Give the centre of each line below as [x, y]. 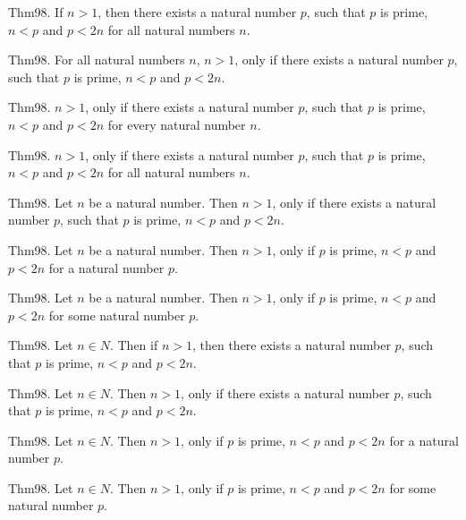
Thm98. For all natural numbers [97, 60]
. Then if [134, 345]
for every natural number [177, 124]
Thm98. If [36, 12]
